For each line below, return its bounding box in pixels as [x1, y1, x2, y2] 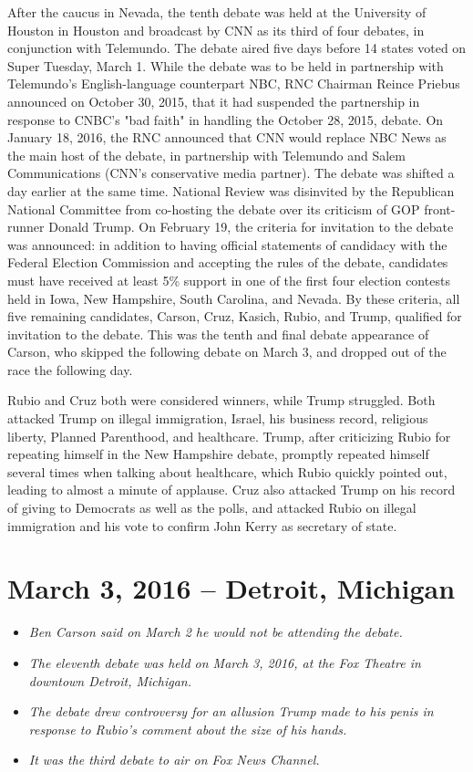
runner [7, 217, 45, 236]
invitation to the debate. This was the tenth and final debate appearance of [7, 324, 429, 343]
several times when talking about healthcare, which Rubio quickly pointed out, [7, 462, 447, 481]
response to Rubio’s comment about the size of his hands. [28, 719, 347, 738]
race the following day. [7, 360, 133, 379]
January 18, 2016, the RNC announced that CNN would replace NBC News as [7, 128, 447, 147]
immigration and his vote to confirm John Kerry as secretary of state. [7, 516, 397, 535]
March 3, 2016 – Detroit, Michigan [7, 569, 456, 607]
